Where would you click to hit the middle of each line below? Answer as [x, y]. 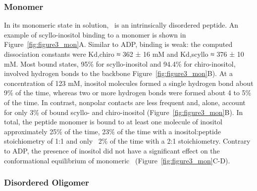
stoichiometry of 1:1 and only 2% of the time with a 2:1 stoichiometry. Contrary [127, 141]
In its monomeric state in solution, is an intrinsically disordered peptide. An [121, 25]
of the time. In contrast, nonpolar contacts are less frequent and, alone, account [125, 102]
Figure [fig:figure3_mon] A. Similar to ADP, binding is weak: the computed [118, 44]
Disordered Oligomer [47, 182]
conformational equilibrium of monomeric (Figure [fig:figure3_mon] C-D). [117, 160]
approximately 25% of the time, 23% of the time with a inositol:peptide [113, 131]
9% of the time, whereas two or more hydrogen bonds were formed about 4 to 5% [128, 93]
